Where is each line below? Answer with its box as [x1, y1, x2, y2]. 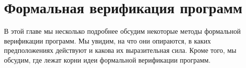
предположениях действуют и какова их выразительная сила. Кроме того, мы [4, 45, 237, 55]
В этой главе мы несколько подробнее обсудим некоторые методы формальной [4, 26, 241, 36]
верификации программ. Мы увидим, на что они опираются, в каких [4, 35, 211, 45]
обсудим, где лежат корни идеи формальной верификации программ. [4, 54, 211, 65]
